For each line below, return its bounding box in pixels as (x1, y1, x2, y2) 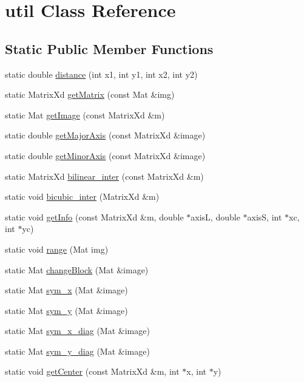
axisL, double (191, 210, 240, 223)
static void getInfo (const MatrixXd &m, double (5, 210, 184, 223)
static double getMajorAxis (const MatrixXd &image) (5, 129, 206, 142)
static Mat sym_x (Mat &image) (5, 284, 128, 296)
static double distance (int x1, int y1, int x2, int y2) (5, 67, 198, 80)
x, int (186, 365, 206, 378)
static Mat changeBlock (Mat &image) (5, 263, 149, 276)
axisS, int (247, 210, 282, 223)
